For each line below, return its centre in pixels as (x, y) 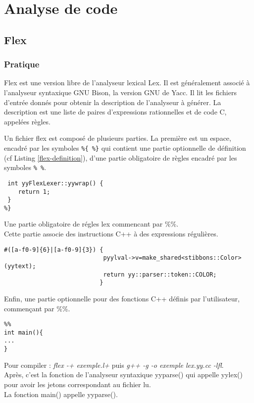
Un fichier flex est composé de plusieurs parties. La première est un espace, (118, 138)
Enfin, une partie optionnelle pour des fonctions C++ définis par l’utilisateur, (122, 298)
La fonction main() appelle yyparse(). (61, 394)
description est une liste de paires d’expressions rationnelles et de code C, (115, 112)
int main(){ (24, 332)
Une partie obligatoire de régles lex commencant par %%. (91, 224)
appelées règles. (27, 121)
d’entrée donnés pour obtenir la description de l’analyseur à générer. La (113, 102)
